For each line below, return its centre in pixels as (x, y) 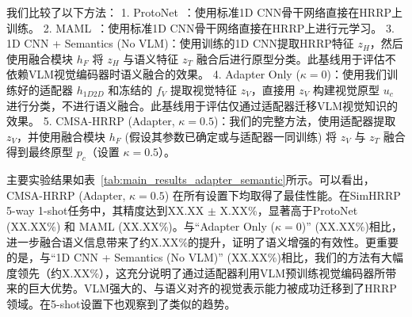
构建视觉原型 (346, 89)
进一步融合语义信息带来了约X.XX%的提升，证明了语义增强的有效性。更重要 (203, 241)
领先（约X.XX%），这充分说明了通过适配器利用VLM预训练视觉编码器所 (201, 272)
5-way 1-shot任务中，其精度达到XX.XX (105, 210)
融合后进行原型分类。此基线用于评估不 (296, 58)
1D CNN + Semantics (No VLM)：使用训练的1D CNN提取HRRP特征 (180, 43)
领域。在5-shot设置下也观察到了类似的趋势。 (121, 303)
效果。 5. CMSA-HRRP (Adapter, (91, 121)
